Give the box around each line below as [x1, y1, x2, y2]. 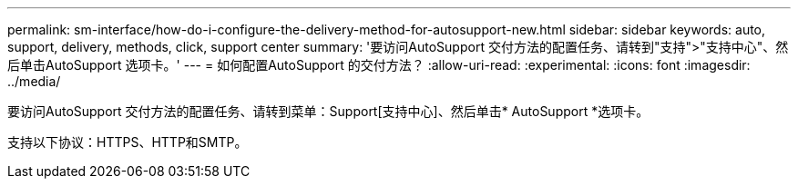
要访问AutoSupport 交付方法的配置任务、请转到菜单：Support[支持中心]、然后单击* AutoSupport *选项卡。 [7, 103, 650, 119]
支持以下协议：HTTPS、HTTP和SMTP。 [7, 134, 248, 150]
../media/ [7, 73, 61, 89]
